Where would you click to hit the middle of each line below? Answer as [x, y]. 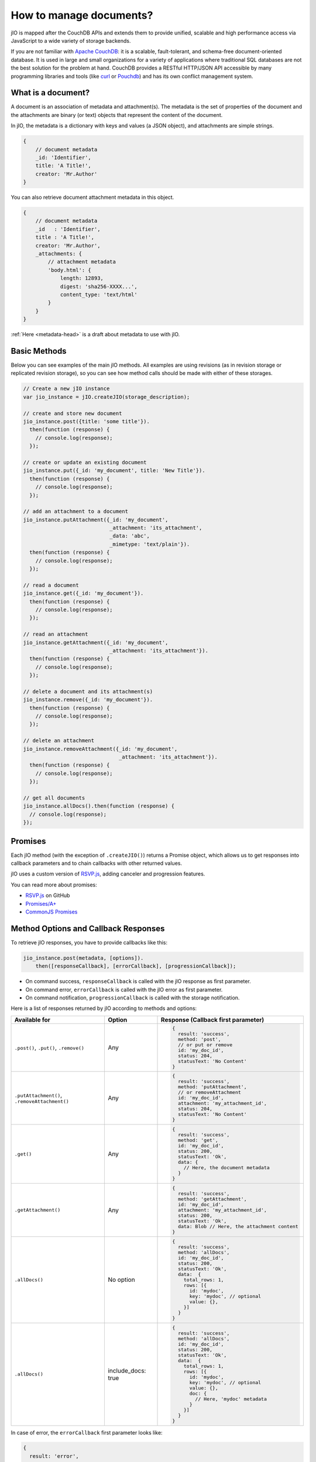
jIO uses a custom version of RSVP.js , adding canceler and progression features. [108, 874]
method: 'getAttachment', [212, 1199]
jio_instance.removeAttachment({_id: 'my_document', [100, 749]
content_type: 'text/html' [99, 294]
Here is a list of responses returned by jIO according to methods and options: [104, 1008]
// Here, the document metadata [227, 1168]
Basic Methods [39, 351]
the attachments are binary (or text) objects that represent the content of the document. [117, 115]
